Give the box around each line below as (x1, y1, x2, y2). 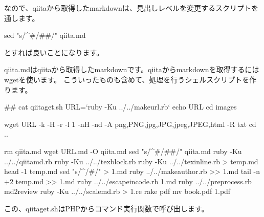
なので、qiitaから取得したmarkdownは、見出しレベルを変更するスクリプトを (4, 3, 258, 13)
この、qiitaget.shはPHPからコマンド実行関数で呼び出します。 (4, 203, 209, 213)
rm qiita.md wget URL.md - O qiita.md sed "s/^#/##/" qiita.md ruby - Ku (4, 145, 242, 156)
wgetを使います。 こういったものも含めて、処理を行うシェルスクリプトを (4, 74, 250, 84)
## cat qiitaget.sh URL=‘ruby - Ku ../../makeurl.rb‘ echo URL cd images (4, 101, 237, 112)
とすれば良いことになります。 (4, 47, 104, 57)
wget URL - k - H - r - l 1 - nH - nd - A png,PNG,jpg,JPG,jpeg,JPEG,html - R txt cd (4, 118, 256, 129)
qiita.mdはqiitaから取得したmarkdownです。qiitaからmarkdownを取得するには (4, 64, 259, 75)
